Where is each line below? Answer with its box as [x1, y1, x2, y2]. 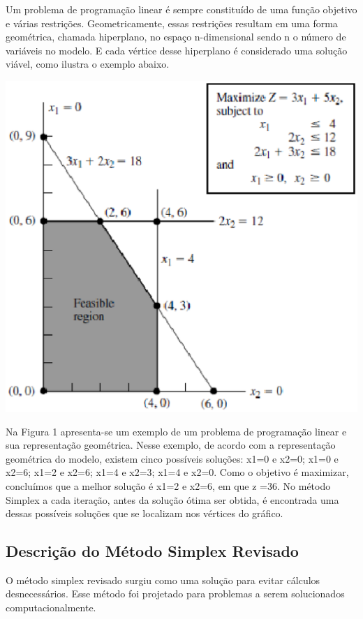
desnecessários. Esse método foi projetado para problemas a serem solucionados [6, 586, 345, 601]
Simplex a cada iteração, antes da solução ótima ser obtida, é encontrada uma [6, 492, 339, 507]
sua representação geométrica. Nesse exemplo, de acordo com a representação [6, 438, 336, 452]
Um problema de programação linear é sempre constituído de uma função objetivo [6, 2, 357, 16]
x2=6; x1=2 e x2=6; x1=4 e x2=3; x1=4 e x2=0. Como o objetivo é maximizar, [6, 465, 349, 479]
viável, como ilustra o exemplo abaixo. [6, 57, 170, 71]
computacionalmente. [6, 600, 96, 615]
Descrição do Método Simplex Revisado [6, 540, 299, 562]
